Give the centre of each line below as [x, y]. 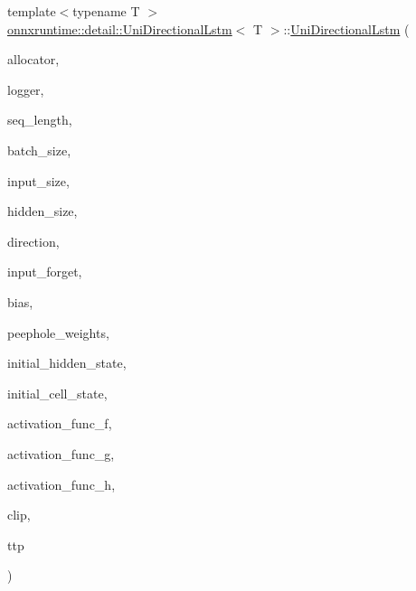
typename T [106, 11]
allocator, [33, 59]
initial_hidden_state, [67, 363]
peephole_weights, [58, 332]
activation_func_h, [61, 484]
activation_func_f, [60, 423]
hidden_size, [43, 211]
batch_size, [39, 150]
